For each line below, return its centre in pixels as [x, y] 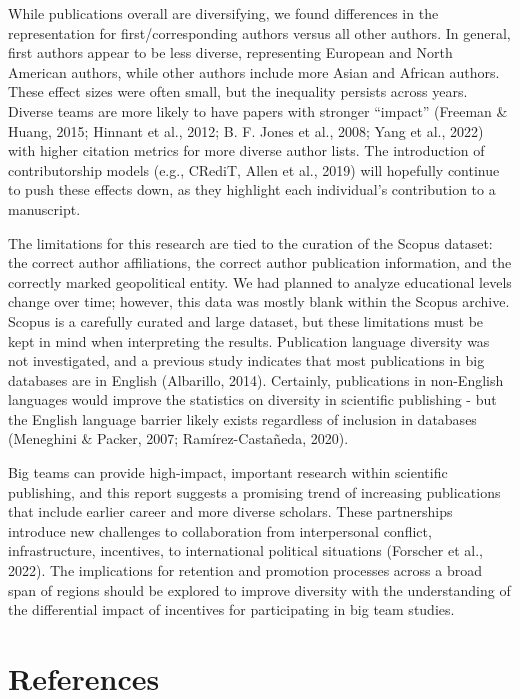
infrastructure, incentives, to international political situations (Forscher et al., [245, 550]
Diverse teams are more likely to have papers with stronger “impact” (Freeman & [258, 110]
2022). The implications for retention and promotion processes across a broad [245, 570]
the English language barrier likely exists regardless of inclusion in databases [242, 418]
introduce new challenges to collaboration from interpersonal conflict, [220, 530]
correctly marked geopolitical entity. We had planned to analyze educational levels [260, 281]
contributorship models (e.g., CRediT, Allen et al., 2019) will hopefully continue [254, 169]
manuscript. [44, 208]
